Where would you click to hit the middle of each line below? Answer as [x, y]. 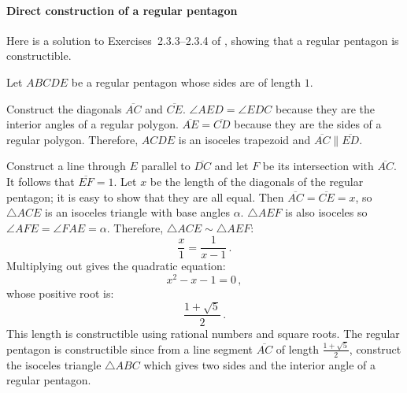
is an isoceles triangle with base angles [137, 212]
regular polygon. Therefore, [72, 139]
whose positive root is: [60, 293]
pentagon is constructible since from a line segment [130, 349]
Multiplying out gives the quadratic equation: [116, 266]
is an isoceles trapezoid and [244, 139]
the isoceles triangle [54, 364]
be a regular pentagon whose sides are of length [186, 82]
